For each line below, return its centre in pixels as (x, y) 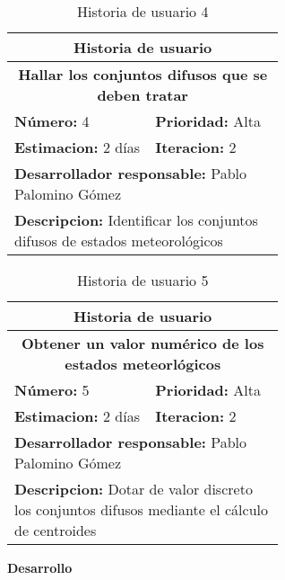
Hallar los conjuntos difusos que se (143, 74)
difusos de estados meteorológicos (119, 241)
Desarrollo (40, 567)
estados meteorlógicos (143, 364)
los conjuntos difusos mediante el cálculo (142, 509)
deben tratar (142, 95)
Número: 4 (52, 121)
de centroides (56, 530)
